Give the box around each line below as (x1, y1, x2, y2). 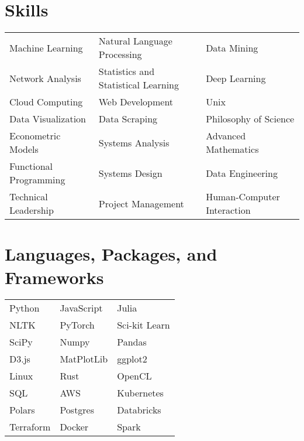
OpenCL (117, 369, 152, 383)
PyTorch (60, 318, 95, 332)
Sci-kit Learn (117, 318, 170, 332)
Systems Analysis (98, 135, 170, 149)
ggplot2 (117, 352, 147, 366)
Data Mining (206, 40, 258, 54)
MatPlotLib (60, 352, 108, 366)
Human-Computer (206, 190, 280, 204)
